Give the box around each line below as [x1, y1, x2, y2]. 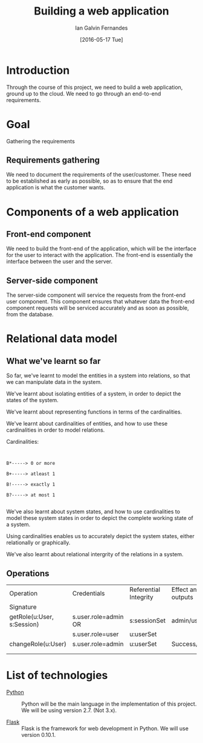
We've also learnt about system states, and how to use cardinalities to [6, 508, 180, 515]
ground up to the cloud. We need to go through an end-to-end [6, 89, 161, 97]
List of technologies [6, 669, 108, 683]
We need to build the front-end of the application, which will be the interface [6, 245, 196, 252]
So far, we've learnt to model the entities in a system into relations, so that [6, 372, 190, 379]
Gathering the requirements [6, 137, 76, 144]
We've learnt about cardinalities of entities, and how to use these [6, 420, 168, 427]
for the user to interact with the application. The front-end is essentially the [6, 251, 193, 259]
